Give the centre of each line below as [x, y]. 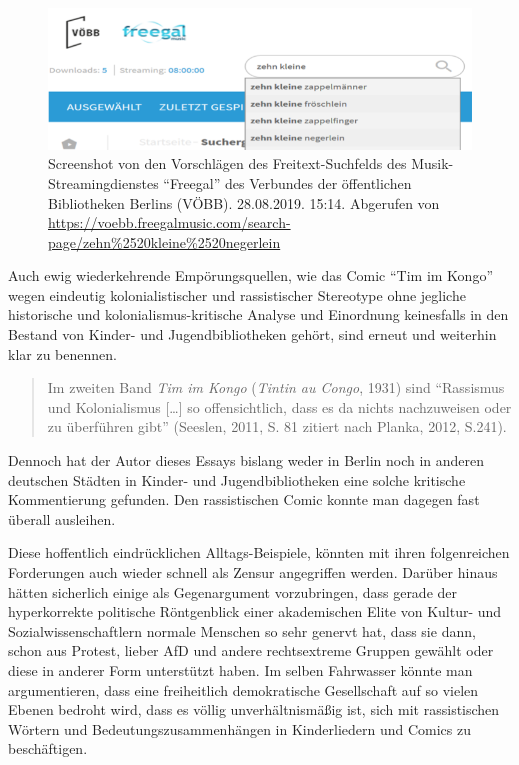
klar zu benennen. [62, 353]
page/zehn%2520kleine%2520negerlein [164, 241]
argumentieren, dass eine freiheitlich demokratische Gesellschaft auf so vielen [243, 689]
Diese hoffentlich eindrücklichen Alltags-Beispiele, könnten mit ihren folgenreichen [259, 552]
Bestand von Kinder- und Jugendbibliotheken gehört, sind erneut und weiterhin [252, 334]
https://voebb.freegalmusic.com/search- [169, 222]
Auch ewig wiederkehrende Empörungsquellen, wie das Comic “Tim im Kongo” [250, 275]
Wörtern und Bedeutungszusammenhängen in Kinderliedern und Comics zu [240, 728]
